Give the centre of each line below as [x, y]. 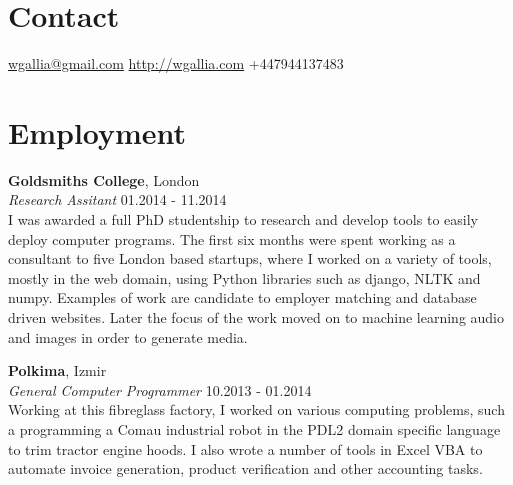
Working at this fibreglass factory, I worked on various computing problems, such [256, 409]
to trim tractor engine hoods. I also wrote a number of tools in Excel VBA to [245, 448]
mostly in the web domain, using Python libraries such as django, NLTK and [244, 277]
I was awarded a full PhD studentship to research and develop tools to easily [243, 219]
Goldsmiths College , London [104, 179]
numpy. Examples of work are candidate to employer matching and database [242, 297]
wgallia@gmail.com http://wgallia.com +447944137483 [176, 63]
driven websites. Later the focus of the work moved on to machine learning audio [256, 317]
